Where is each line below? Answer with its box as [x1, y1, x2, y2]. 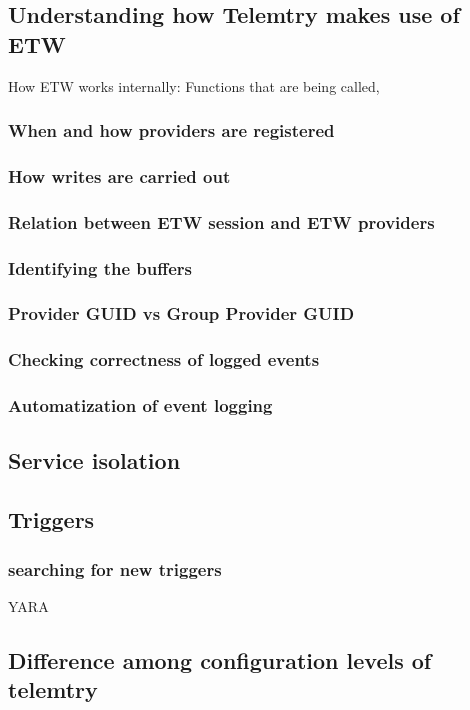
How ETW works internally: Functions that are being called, [8, 75, 380, 96]
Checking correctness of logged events [8, 347, 320, 372]
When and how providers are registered [8, 118, 335, 143]
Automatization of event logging [8, 393, 273, 418]
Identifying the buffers [8, 255, 193, 280]
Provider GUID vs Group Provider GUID [8, 301, 355, 326]
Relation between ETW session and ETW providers [8, 209, 435, 234]
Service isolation [8, 445, 181, 476]
